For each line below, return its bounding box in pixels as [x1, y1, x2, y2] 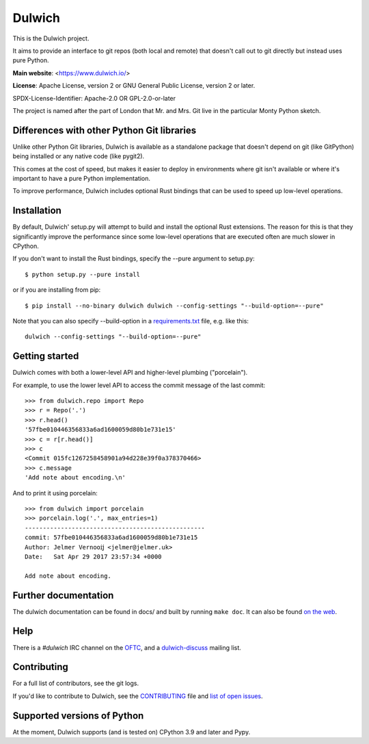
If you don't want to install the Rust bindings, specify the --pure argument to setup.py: [12, 254, 256, 263]
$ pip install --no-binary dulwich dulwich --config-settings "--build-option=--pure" [25, 301, 324, 310]
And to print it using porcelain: [12, 488, 98, 497]
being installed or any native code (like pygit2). [12, 152, 145, 160]
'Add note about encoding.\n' [25, 473, 126, 482]
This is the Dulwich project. [12, 34, 90, 42]
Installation [12, 205, 61, 216]
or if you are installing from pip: [12, 286, 101, 294]
